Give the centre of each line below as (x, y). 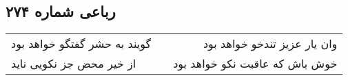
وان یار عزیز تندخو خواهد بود (270, 44)
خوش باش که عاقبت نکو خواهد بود (255, 64)
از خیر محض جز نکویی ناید (74, 64)
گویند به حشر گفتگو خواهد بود (81, 44)
